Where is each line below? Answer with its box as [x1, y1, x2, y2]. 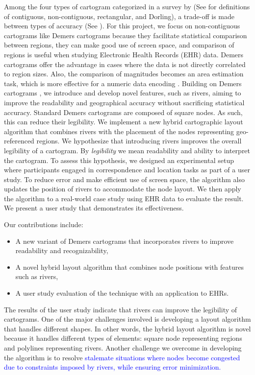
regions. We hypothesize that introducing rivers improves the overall [36, 136, 242, 146]
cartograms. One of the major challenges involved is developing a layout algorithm [4, 314, 251, 324]
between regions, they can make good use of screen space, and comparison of [4, 40, 234, 50]
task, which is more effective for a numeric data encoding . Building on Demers [4, 78, 242, 88]
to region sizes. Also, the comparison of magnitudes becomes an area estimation [4, 69, 244, 79]
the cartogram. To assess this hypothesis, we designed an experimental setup [4, 155, 234, 165]
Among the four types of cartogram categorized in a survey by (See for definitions [4, 1, 250, 11]
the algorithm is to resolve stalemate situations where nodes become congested [4, 352, 240, 362]
